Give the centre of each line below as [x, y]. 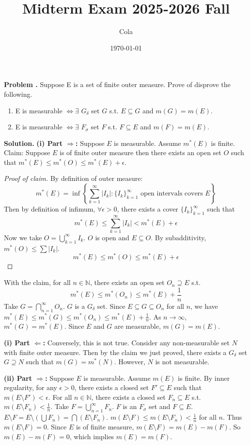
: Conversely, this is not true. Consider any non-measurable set [136, 342]
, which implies [92, 436]
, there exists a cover [148, 209]
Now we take [23, 237]
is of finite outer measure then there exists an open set [141, 152]
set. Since [111, 306]
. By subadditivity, [179, 237]
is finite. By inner [204, 378]
